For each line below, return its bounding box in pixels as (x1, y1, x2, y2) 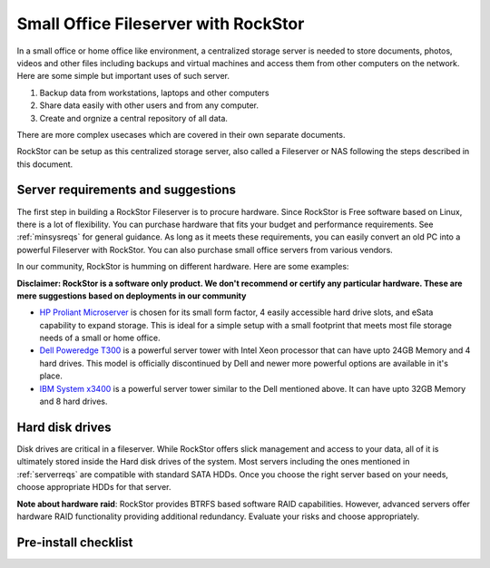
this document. (16, 159, 73, 170)
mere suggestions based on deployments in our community (16, 290, 247, 301)
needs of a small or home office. (39, 332, 161, 344)
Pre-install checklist (16, 534, 133, 550)
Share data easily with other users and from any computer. (39, 100, 259, 111)
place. (39, 370, 64, 381)
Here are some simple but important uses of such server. (16, 71, 230, 82)
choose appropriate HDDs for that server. (16, 482, 171, 493)
